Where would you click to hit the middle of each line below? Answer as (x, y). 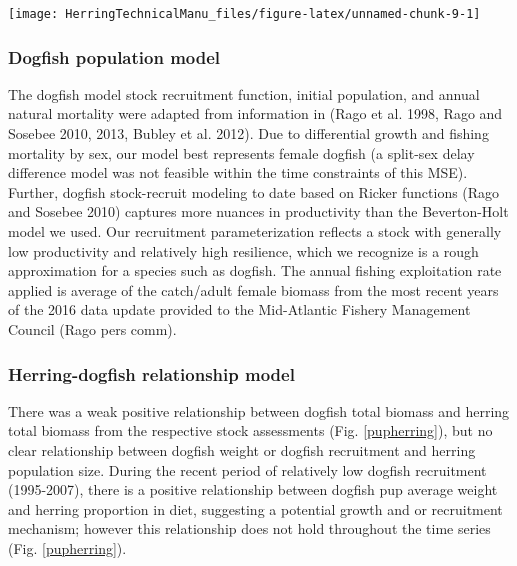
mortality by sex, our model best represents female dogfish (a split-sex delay (241, 152)
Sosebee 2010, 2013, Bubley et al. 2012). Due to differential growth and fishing (248, 133)
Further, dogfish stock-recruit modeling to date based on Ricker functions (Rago (254, 191)
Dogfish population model (114, 56)
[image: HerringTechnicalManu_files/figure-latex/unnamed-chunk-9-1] (244, 14)
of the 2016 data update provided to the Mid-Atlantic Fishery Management (239, 309)
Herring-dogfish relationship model (151, 373)
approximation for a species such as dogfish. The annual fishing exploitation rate (255, 270)
